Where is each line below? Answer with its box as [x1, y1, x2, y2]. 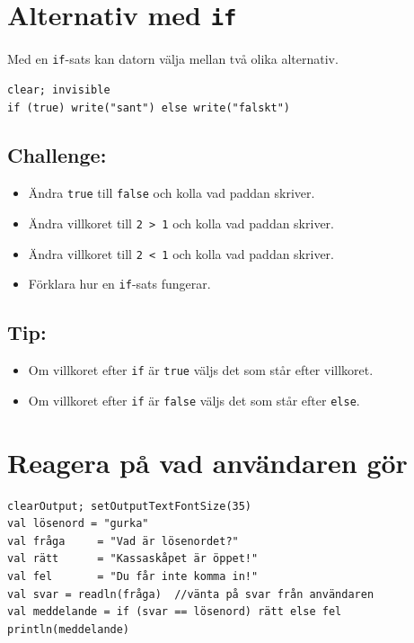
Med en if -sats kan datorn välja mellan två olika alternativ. [7, 49, 339, 68]
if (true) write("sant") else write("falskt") [7, 101, 290, 114]
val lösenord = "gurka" [7, 517, 149, 531]
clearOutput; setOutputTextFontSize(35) [7, 499, 252, 513]
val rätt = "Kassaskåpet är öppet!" [7, 552, 259, 566]
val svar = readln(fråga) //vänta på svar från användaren [7, 587, 374, 601]
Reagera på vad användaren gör [7, 443, 408, 480]
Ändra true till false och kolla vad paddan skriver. [28, 183, 315, 202]
